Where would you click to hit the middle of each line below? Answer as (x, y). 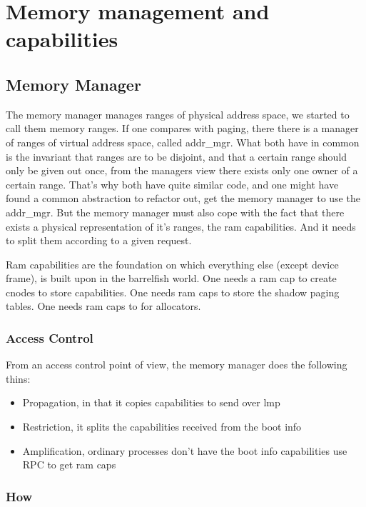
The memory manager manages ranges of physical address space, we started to (178, 114)
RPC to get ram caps (69, 465)
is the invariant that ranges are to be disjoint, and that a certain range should (177, 156)
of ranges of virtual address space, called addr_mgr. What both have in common (183, 142)
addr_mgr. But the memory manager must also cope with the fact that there (175, 212)
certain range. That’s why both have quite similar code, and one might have (172, 184)
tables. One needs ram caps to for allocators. (103, 306)
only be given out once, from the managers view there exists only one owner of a (182, 170)
